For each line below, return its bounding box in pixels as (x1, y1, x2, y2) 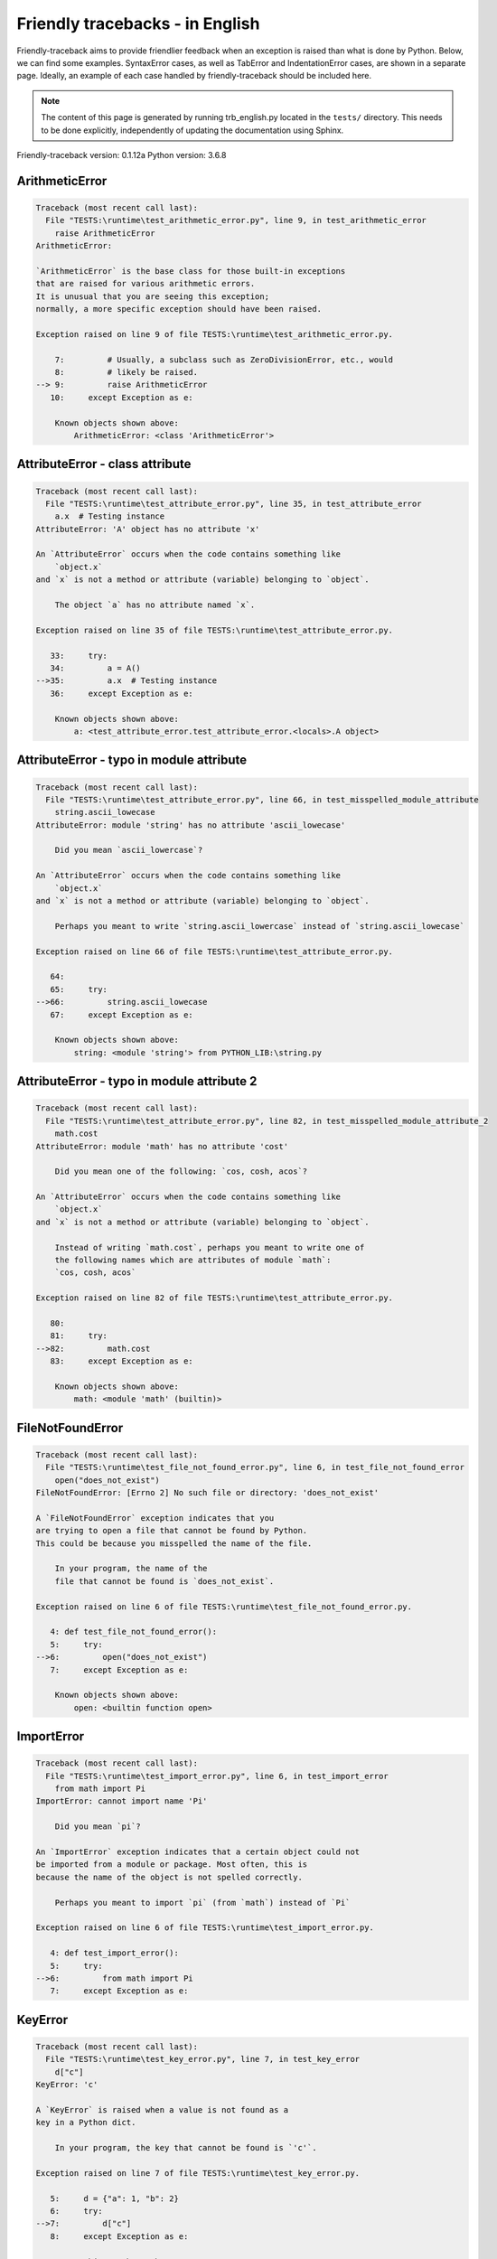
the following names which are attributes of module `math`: (54, 1255, 332, 1265)
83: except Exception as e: (50, 1356, 193, 1366)
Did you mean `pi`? (54, 1822, 142, 1832)
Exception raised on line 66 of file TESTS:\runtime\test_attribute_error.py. (35, 946, 393, 957)
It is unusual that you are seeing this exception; (35, 291, 270, 302)
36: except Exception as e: (50, 688, 193, 698)
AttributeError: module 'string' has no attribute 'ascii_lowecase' (35, 820, 346, 830)
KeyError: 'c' (35, 2079, 98, 2090)
